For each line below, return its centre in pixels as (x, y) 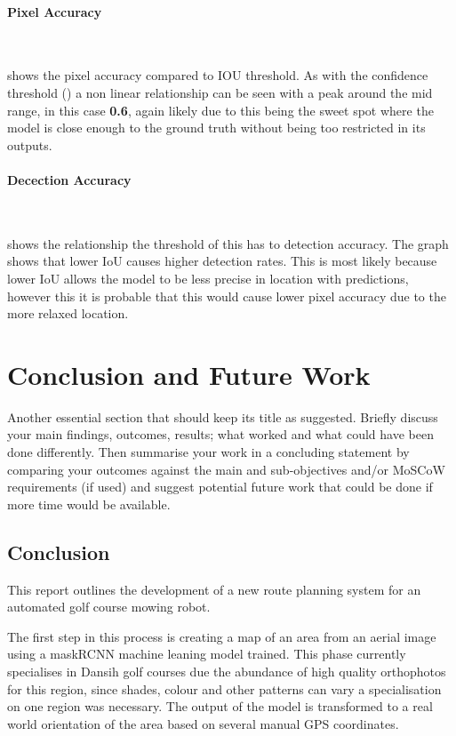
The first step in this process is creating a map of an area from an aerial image (222, 636)
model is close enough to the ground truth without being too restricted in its (216, 128)
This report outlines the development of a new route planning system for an (214, 589)
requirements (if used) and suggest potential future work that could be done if (220, 487)
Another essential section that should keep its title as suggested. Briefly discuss (223, 416)
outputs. (30, 144)
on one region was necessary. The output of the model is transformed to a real (220, 706)
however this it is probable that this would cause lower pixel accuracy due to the (227, 296)
